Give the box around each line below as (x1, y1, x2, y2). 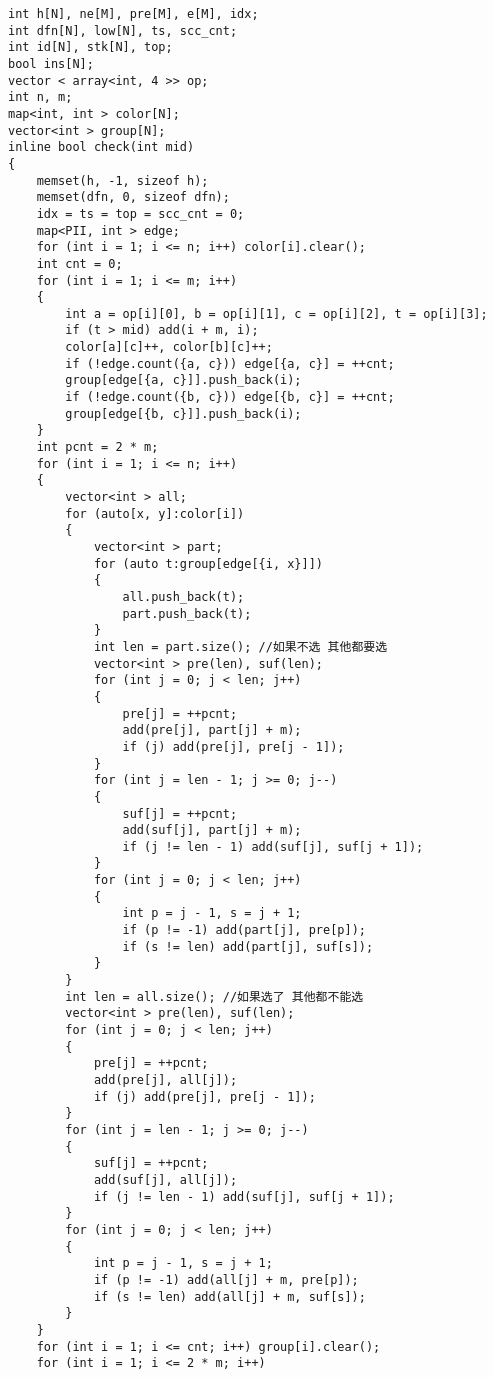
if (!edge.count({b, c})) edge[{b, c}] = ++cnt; (65, 390, 395, 405)
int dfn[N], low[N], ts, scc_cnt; (8, 23, 238, 38)
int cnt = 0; (36, 256, 123, 271)
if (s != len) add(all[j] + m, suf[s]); (93, 1289, 366, 1304)
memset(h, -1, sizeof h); (36, 173, 209, 188)
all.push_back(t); (122, 589, 245, 604)
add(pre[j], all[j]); (93, 1073, 238, 1087)
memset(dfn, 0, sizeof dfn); (36, 190, 230, 205)
